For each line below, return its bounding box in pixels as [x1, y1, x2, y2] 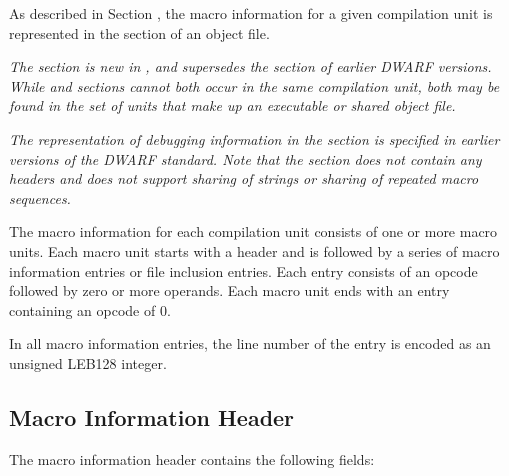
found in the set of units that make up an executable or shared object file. [9, 95, 456, 116]
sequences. [9, 187, 71, 208]
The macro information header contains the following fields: [9, 448, 375, 469]
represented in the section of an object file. [9, 22, 270, 43]
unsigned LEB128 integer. [9, 352, 167, 373]
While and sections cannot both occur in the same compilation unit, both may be [9, 75, 500, 96]
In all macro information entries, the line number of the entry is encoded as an [9, 333, 491, 354]
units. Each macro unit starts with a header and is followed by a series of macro [9, 240, 500, 261]
